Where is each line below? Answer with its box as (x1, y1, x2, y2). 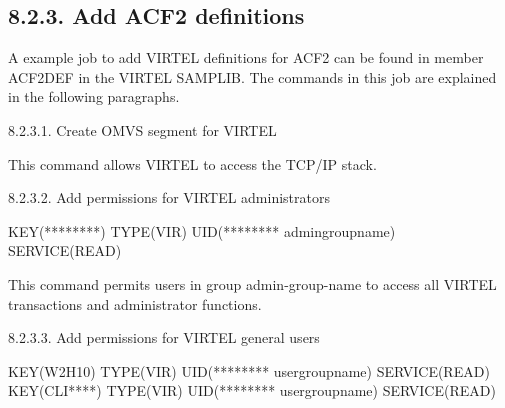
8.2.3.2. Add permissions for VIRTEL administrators (8, 187, 330, 208)
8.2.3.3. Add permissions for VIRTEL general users (8, 327, 320, 348)
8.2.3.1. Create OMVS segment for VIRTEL (8, 119, 277, 140)
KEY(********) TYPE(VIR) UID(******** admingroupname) (8, 220, 396, 241)
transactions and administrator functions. (8, 293, 262, 314)
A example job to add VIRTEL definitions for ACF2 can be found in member (8, 47, 484, 68)
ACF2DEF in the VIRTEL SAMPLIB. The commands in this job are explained (8, 66, 497, 87)
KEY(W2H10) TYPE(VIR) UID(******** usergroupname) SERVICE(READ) (8, 360, 490, 381)
